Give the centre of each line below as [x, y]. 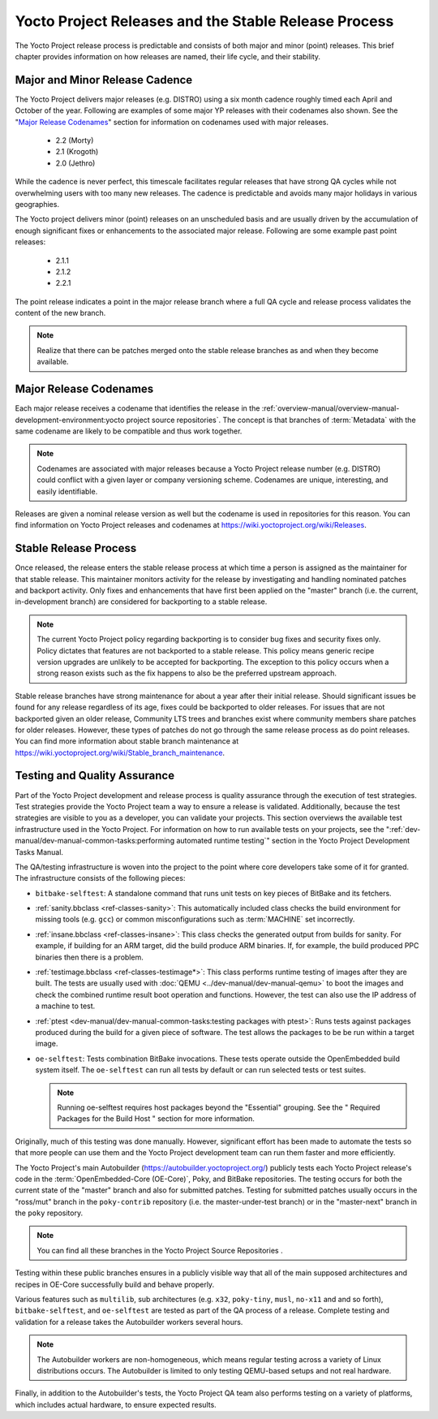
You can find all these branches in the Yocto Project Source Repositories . [160, 1250]
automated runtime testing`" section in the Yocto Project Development [293, 841]
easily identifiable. [67, 491]
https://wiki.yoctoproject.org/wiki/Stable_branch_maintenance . [120, 753]
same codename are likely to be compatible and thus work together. [129, 431]
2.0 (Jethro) [75, 163]
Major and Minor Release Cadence [104, 80]
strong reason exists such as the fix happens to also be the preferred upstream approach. [187, 673]
